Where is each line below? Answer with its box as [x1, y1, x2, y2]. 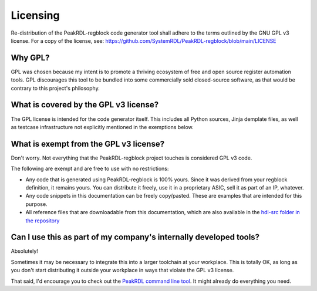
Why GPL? [11, 53, 50, 63]
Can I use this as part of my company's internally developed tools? [11, 232, 260, 242]
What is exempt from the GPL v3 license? [11, 138, 164, 149]
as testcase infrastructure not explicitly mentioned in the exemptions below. [11, 123, 194, 130]
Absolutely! [11, 248, 38, 255]
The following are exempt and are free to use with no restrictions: [11, 165, 169, 172]
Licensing [11, 9, 60, 22]
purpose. [25, 200, 48, 208]
